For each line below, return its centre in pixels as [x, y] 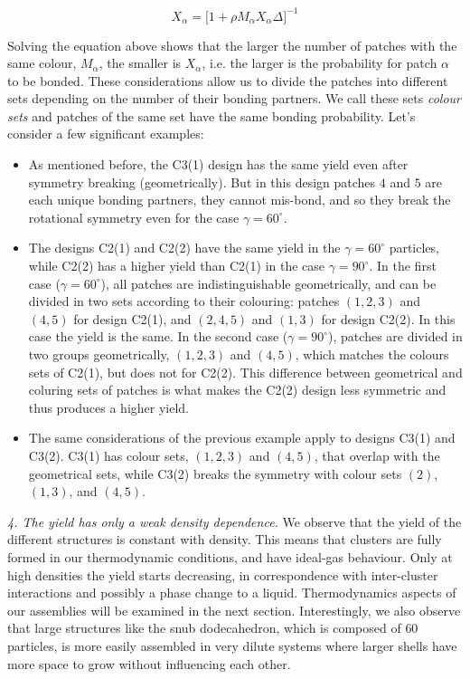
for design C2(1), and [132, 318]
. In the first [403, 266]
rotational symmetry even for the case [134, 217]
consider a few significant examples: [106, 134]
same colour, [42, 63]
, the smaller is [140, 63]
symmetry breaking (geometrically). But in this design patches [202, 182]
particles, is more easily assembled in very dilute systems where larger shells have [232, 645]
